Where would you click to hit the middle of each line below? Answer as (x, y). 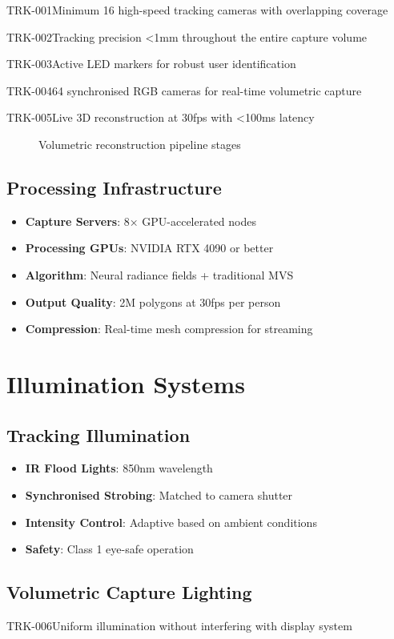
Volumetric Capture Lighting (129, 592)
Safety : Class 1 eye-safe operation (109, 549)
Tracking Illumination (98, 434)
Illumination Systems (126, 383)
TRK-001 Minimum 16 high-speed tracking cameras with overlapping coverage (197, 10)
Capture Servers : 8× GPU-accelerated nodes (141, 221)
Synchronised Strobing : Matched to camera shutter (159, 494)
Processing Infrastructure (114, 187)
